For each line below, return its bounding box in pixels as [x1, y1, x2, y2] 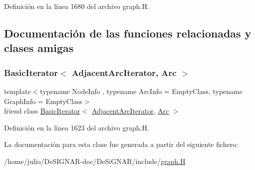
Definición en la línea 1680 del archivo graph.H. [4, 1, 149, 11]
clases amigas [4, 40, 74, 55]
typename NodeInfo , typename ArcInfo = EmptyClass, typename [40, 85, 243, 96]
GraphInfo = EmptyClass [4, 95, 82, 106]
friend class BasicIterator [4, 105, 80, 116]
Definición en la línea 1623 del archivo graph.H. [4, 122, 149, 132]
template [4, 85, 31, 96]
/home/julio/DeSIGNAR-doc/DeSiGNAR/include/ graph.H [4, 155, 186, 166]
